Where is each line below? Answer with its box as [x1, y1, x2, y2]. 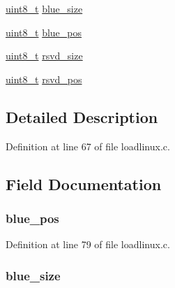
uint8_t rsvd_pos [6, 71, 82, 86]
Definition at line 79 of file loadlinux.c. [6, 237, 170, 252]
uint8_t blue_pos [6, 24, 82, 39]
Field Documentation [6, 173, 162, 194]
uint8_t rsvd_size [6, 48, 83, 63]
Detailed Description [6, 106, 158, 127]
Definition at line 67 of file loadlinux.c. [6, 138, 170, 153]
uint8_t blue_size [6, 1, 83, 15]
